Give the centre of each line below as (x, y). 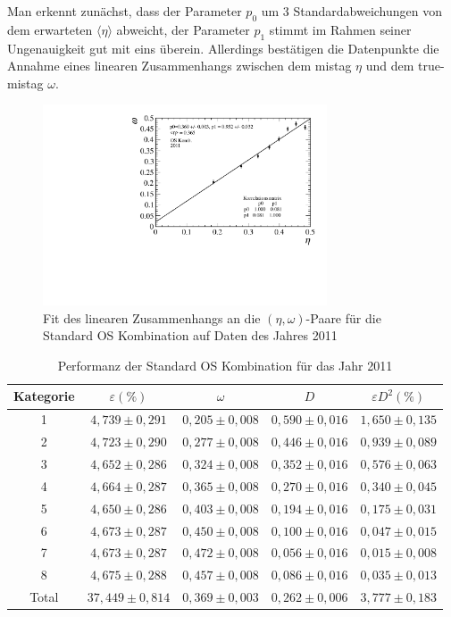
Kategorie (44, 396)
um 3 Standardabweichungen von (352, 11)
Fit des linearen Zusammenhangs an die (152, 317)
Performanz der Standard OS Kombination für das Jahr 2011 (225, 365)
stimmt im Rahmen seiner (340, 29)
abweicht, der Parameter (183, 29)
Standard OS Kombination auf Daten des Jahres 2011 (190, 335)
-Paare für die (343, 317)
